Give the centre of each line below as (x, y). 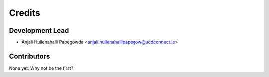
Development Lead (39, 30)
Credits (25, 13)
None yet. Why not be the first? (41, 68)
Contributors (30, 56)
